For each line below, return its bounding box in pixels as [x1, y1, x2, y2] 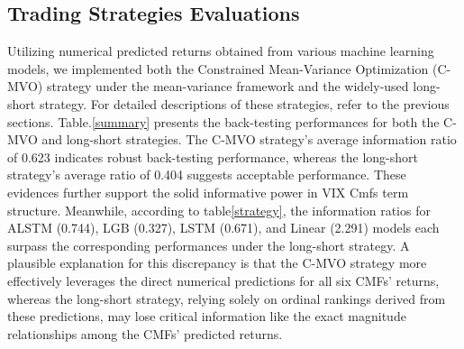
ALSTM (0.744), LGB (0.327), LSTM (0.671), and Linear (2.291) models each [7, 218, 440, 237]
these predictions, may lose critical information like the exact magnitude [7, 307, 406, 326]
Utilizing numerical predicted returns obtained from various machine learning [7, 41, 434, 60]
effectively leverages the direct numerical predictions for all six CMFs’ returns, [7, 271, 440, 289]
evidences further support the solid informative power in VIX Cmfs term [7, 182, 409, 201]
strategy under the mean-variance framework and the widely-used [46, 77, 409, 96]
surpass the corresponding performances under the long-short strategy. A [7, 235, 410, 254]
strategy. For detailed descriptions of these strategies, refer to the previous [39, 94, 450, 113]
